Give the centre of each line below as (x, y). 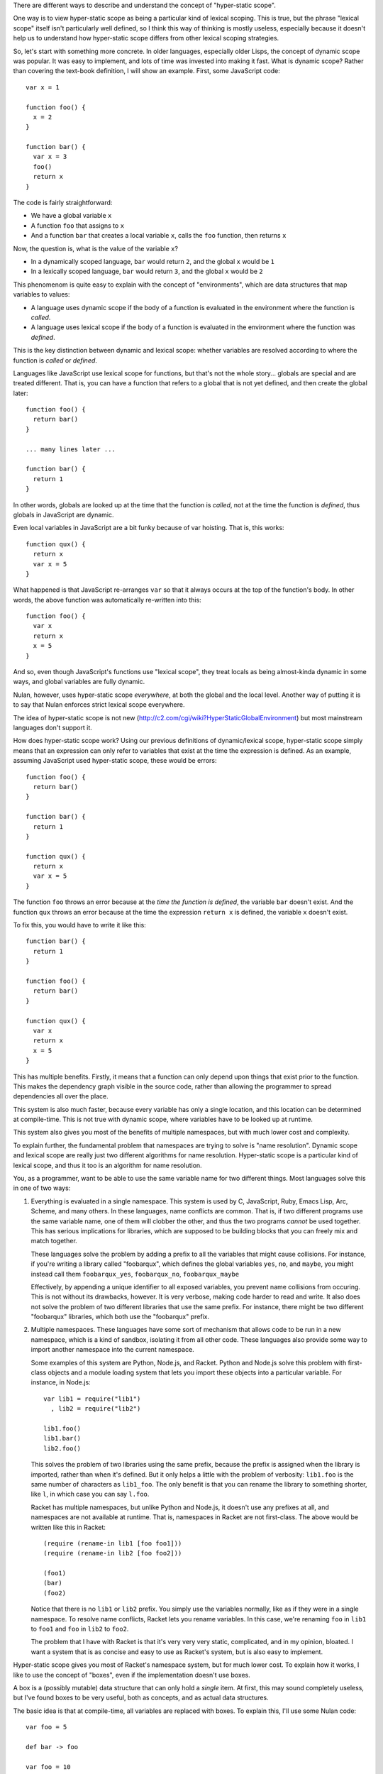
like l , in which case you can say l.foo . (90, 1494)
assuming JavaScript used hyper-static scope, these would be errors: (115, 761)
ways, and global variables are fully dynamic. (79, 682)
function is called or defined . (55, 360)
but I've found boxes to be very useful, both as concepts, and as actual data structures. (141, 1698)
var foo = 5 (46, 1727)
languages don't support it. (52, 728)
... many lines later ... (71, 449)
